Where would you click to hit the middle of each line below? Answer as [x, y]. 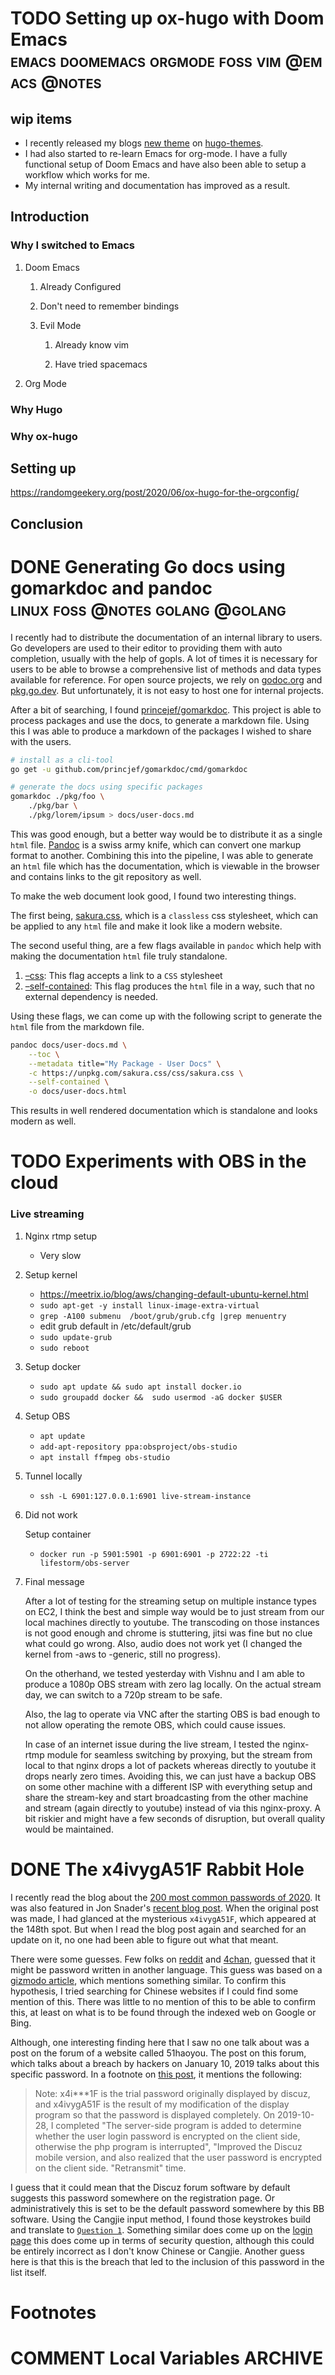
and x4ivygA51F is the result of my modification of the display [162, 2104]
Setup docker [53, 1366]
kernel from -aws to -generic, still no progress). [123, 1654]
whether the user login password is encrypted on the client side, [167, 2136]
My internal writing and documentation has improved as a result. [157, 185]
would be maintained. [69, 1829]
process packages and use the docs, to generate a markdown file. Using [160, 720]
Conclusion [47, 523]
